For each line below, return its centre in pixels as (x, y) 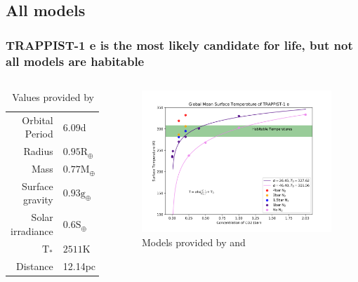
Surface (37, 186)
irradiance (32, 230)
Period (39, 134)
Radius (38, 151)
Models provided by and (193, 242)
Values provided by (53, 96)
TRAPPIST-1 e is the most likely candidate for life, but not (179, 45)
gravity (38, 200)
